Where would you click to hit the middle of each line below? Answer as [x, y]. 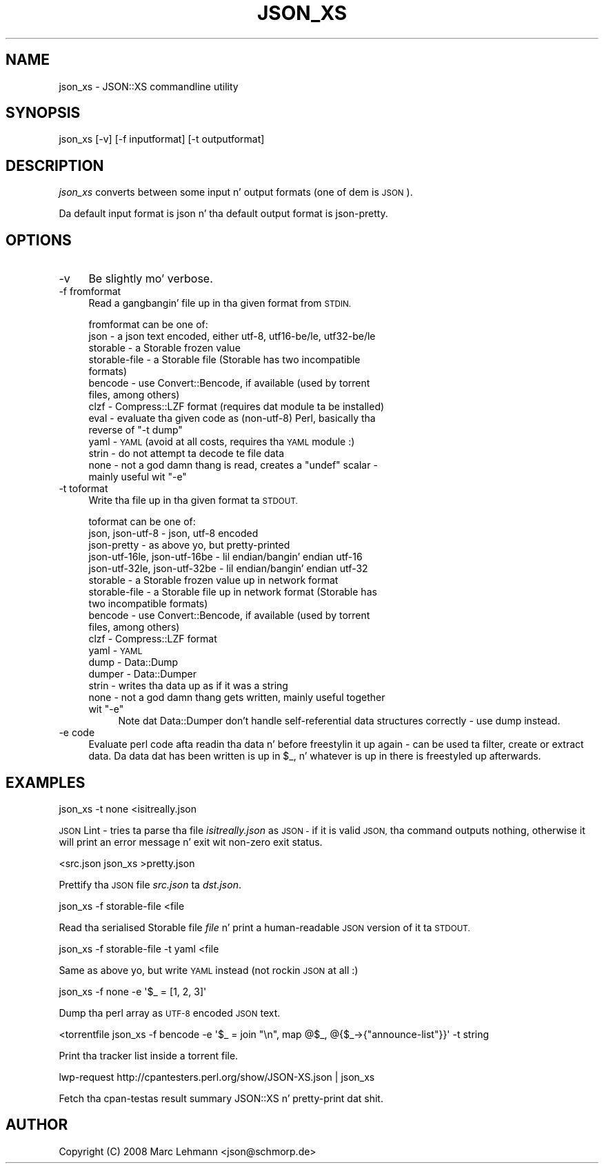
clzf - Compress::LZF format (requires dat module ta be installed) [236, 407]
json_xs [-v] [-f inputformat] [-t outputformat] [162, 139]
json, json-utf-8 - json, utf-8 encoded [173, 533]
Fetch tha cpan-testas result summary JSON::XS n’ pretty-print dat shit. [221, 1098]
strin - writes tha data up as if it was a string [188, 686]
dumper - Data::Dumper [143, 674]
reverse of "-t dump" [135, 430]
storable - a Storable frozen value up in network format [213, 580]
